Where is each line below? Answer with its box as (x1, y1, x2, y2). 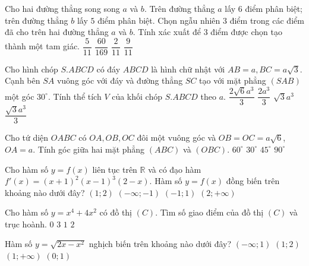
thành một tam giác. (5, 40, 80, 52)
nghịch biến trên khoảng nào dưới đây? (89, 237, 232, 250)
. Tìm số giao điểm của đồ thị (155, 206, 264, 218)
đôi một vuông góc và (137, 131, 216, 144)
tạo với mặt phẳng (199, 74, 266, 87)
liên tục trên (92, 163, 137, 175)
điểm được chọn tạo (210, 26, 282, 38)
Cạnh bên (5, 74, 40, 87)
